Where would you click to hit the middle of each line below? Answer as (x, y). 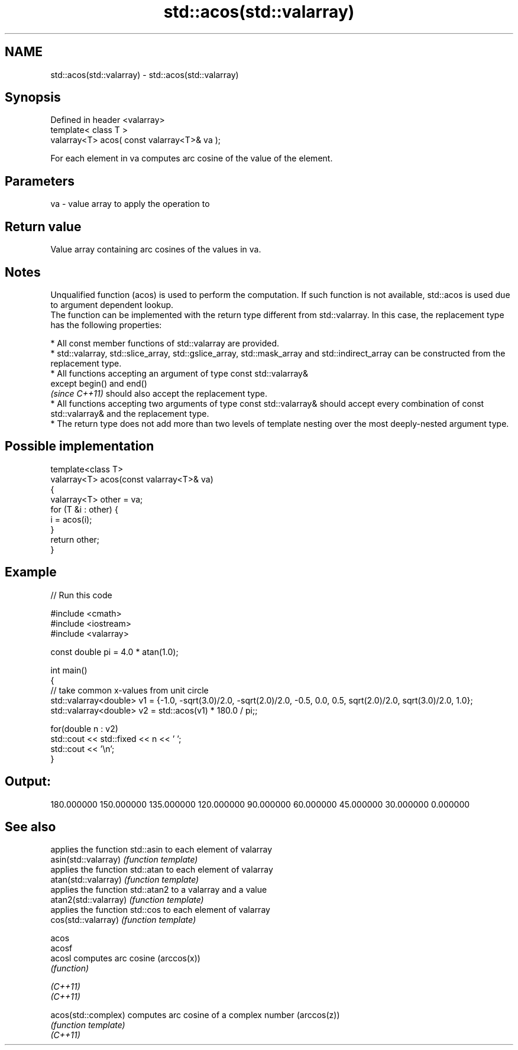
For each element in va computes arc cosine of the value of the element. (192, 158)
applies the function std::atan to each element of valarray (162, 870)
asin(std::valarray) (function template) (124, 860)
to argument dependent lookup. (112, 304)
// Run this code (81, 595)
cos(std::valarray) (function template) (123, 920)
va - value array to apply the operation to (130, 204)
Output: (28, 782)
